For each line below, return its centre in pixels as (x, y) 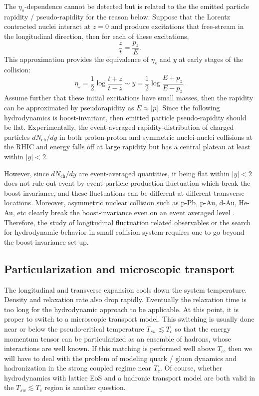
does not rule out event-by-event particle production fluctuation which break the (127, 183)
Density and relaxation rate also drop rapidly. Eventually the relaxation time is (125, 299)
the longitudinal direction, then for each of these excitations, (97, 36)
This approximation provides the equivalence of (76, 59)
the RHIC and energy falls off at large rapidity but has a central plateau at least (127, 147)
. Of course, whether (191, 368)
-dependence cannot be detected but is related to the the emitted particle (137, 6)
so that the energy (203, 328)
